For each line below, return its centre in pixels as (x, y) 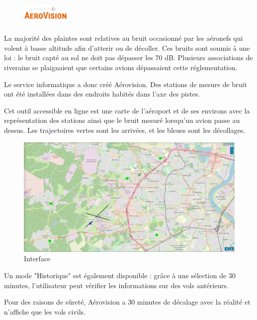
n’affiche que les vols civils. (45, 311)
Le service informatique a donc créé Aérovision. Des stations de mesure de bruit (126, 84)
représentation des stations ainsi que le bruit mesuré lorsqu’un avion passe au (122, 120)
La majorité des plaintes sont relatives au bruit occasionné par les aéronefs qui (124, 38)
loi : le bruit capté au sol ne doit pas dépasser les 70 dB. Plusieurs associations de (128, 57)
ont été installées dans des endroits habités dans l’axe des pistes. (102, 94)
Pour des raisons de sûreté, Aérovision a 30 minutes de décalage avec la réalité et (127, 302)
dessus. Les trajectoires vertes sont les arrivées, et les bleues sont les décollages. (125, 130)
